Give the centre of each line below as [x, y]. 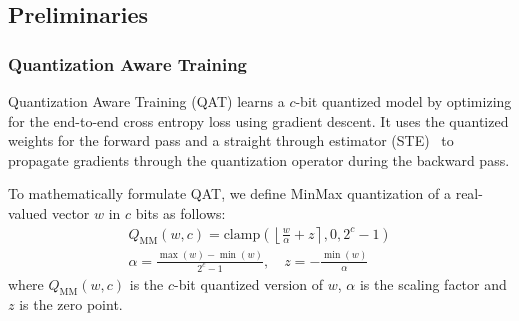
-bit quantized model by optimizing [403, 101]
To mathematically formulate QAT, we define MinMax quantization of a [230, 193]
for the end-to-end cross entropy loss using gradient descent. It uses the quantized [258, 120]
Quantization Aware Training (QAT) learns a [146, 101]
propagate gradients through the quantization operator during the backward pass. [259, 159]
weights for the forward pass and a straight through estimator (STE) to [231, 140]
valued [28, 212]
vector [70, 212]
